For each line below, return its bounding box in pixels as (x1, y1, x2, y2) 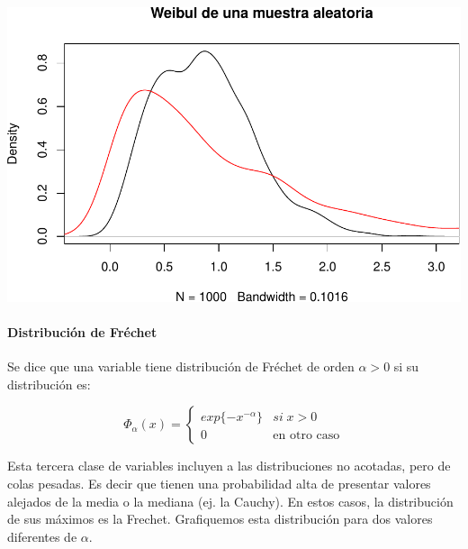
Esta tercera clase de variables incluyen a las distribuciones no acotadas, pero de (7, 456, 451, 475)
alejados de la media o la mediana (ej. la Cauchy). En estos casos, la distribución (7, 491, 454, 510)
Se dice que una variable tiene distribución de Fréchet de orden (7, 357, 355, 376)
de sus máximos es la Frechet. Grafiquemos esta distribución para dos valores (7, 509, 433, 528)
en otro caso (273, 429, 340, 443)
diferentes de (7, 526, 77, 545)
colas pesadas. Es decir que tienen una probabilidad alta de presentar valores (7, 473, 431, 492)
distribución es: (7, 374, 91, 393)
